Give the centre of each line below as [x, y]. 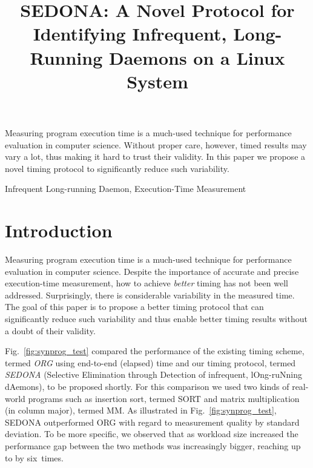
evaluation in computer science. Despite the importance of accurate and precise [152, 271]
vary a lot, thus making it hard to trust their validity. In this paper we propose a [155, 157]
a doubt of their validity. [50, 330]
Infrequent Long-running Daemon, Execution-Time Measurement [126, 189]
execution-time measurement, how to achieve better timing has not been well [147, 283]
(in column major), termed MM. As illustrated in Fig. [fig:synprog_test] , [141, 410]
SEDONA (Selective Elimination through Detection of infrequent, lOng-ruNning [153, 374]
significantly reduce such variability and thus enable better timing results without [156, 318]
